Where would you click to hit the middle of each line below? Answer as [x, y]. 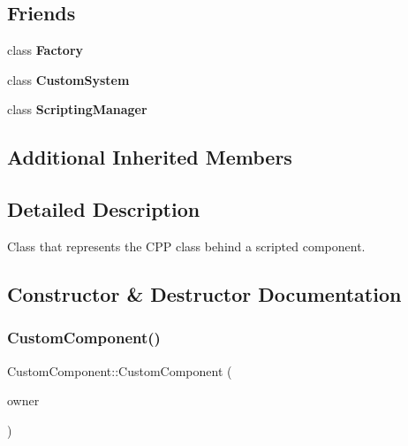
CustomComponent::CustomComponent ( [120, 370]
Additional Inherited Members [150, 157]
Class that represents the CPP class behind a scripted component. [186, 246]
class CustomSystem [68, 79]
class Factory [45, 50]
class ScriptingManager [77, 109]
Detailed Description [104, 209]
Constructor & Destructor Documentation [204, 293]
